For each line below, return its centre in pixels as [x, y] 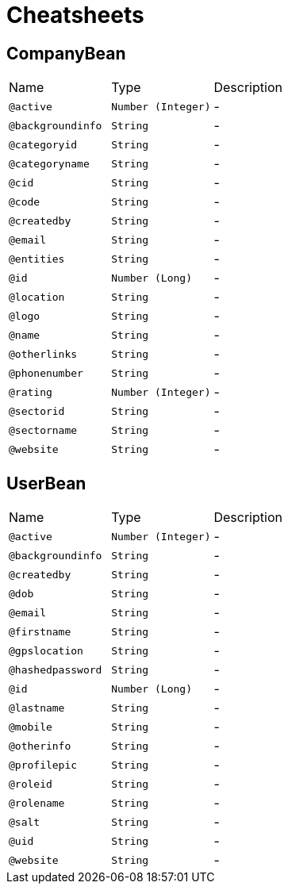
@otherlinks [43, 354]
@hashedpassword [56, 669]
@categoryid [43, 144]
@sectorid [37, 411]
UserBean [46, 483]
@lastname [37, 708]
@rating [31, 392]
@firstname [40, 631]
